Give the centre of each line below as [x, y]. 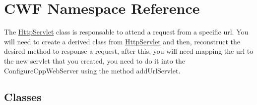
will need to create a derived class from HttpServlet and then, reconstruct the [122, 41]
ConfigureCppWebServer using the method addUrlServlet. [92, 70]
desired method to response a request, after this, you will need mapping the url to [129, 51]
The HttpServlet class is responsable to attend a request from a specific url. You [126, 32]
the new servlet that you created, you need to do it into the [95, 60]
